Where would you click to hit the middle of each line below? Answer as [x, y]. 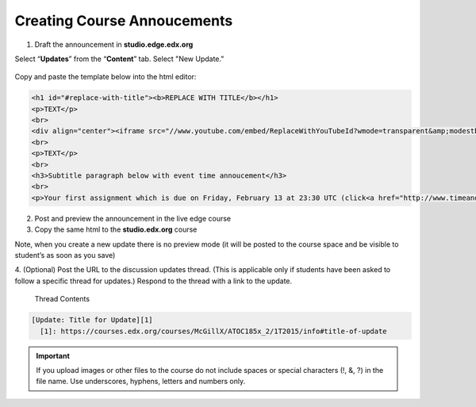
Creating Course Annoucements [124, 21]
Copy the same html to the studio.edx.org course [116, 229]
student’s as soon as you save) [65, 255]
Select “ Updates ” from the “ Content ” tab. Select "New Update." [119, 59]
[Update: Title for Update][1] [92, 320]
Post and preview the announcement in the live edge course [133, 218]
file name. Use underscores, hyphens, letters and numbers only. [141, 382]
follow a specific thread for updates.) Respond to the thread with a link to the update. [154, 281]
